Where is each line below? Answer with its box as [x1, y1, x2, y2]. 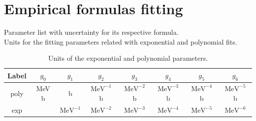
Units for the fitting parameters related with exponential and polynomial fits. [4, 36, 237, 47]
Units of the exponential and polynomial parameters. [48, 53, 208, 63]
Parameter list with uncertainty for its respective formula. [4, 27, 179, 37]
